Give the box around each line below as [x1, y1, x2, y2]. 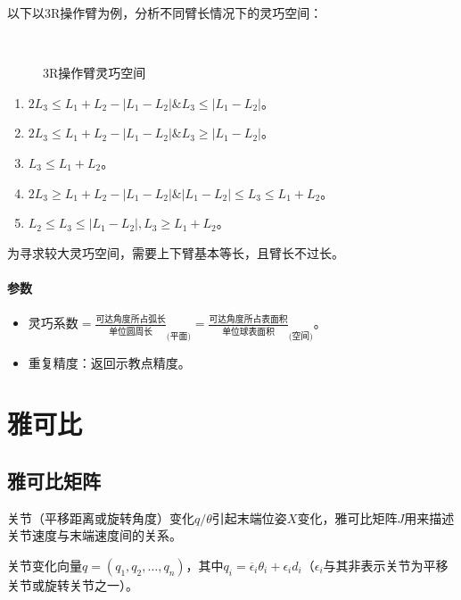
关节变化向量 [7, 555, 82, 574]
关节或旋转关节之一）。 [7, 575, 138, 594]
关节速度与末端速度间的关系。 [7, 526, 182, 545]
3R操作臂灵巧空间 [43, 63, 146, 82]
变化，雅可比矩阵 [297, 508, 398, 527]
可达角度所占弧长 [95, 315, 166, 325]
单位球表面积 [222, 327, 275, 337]
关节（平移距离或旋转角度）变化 [7, 508, 194, 527]
